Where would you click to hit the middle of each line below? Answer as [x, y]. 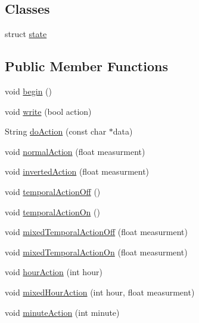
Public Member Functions [86, 66]
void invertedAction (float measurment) [77, 171]
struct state [26, 34]
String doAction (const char [56, 131]
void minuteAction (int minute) [62, 312]
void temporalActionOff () [53, 191]
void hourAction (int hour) [54, 272]
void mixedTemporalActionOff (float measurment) [96, 232]
